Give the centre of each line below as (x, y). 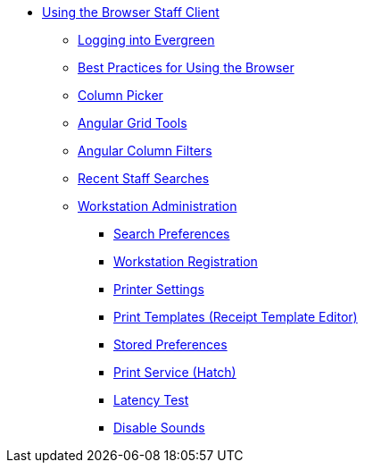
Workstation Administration (158, 206)
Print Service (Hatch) (175, 372)
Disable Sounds (159, 428)
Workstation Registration (186, 261)
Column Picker (120, 95)
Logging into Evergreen (146, 40)
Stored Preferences (170, 344)
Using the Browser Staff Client (131, 12)
